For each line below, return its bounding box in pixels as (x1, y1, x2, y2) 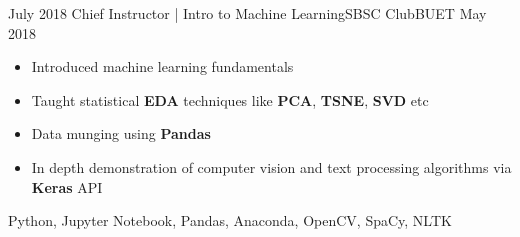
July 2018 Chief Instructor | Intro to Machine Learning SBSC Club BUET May (8, 3, 487, 23)
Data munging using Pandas (31, 123, 211, 144)
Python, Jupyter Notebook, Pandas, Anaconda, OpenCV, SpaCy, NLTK (8, 210, 452, 231)
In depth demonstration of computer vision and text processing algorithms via (31, 156, 512, 177)
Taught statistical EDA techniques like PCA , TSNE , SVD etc (31, 89, 429, 110)
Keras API (31, 176, 103, 197)
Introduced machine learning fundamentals (31, 56, 294, 77)
